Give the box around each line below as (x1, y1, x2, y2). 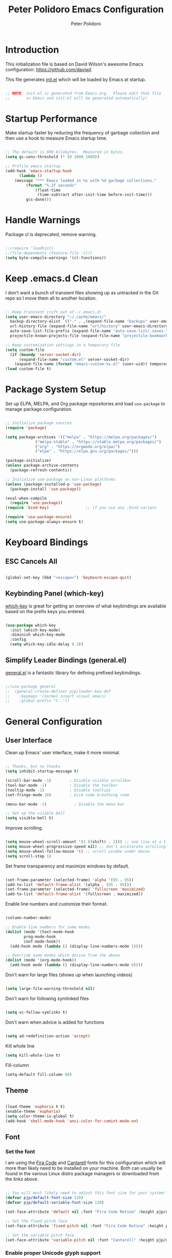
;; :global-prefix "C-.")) (5, 698, 70, 703)
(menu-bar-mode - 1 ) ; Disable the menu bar (5, 801, 125, 807)
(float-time (35, 187, 60, 193)
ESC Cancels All (5, 557, 58, 565)
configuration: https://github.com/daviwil (5, 66, 92, 72)
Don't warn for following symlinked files (5, 995, 89, 1001)
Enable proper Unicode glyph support (5, 1249, 101, 1256)
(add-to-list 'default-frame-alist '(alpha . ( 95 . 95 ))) (5, 882, 132, 887)
